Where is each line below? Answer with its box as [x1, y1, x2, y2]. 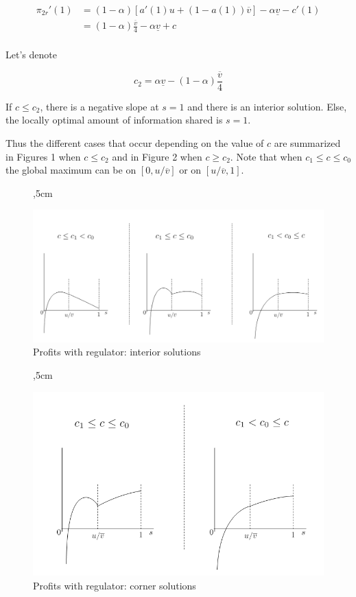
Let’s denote [5, 47, 57, 61]
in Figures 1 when [5, 149, 81, 163]
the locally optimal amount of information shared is [5, 113, 223, 127]
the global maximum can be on [5, 163, 137, 177]
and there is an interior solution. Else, [187, 99, 347, 113]
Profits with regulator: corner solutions [33, 578, 196, 592]
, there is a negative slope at [40, 99, 159, 113]
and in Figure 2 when [112, 149, 202, 163]
